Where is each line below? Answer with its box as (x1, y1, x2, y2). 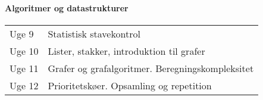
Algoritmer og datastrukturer (5, 1, 129, 14)
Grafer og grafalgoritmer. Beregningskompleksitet (48, 61, 254, 75)
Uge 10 (10, 43, 39, 58)
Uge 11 (10, 61, 39, 75)
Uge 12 (10, 78, 39, 92)
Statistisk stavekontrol (48, 26, 140, 40)
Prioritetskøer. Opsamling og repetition (48, 78, 212, 92)
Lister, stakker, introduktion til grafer (48, 43, 205, 58)
